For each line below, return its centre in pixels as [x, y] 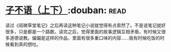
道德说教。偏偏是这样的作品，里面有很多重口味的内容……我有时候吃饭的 [85, 38]
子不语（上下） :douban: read [66, 10]
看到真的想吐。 [25, 44]
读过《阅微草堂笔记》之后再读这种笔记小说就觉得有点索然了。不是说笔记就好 [85, 25]
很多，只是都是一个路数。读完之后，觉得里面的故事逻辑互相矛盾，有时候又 [83, 31]
